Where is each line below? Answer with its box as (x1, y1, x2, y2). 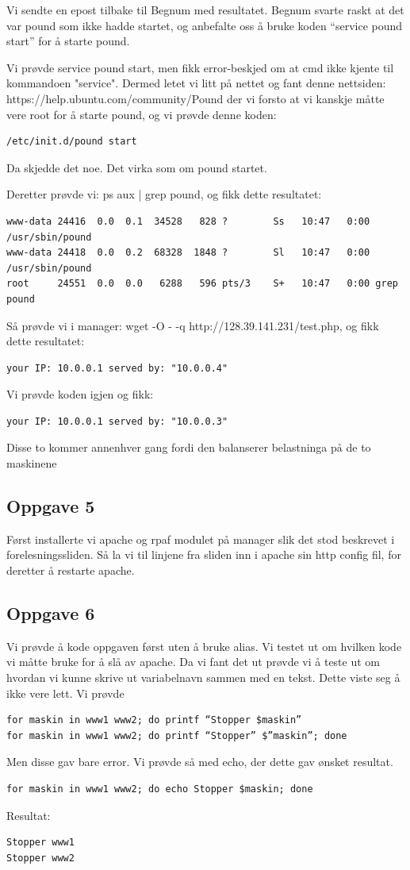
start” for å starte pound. (6, 33, 130, 49)
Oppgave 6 (6, 601, 95, 626)
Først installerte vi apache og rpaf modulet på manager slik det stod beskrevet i (6, 530, 395, 547)
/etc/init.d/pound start (6, 136, 137, 148)
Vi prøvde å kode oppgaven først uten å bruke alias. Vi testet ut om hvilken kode (6, 637, 402, 654)
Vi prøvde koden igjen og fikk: (6, 386, 154, 402)
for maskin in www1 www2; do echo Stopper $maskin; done (6, 783, 313, 795)
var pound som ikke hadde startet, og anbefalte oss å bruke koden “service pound (6, 17, 403, 33)
